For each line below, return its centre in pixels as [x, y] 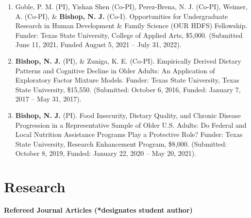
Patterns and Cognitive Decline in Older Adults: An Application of [115, 70]
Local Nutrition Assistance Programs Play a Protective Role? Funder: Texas [129, 134]
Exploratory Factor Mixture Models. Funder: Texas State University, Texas [127, 80]
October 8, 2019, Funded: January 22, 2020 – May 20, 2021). [106, 153]
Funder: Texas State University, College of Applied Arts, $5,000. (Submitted [129, 35]
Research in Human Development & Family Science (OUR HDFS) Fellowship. [131, 25]
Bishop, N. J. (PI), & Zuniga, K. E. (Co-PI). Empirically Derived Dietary [128, 60]
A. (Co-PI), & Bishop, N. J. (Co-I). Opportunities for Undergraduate [122, 16]
